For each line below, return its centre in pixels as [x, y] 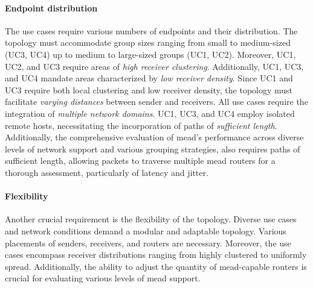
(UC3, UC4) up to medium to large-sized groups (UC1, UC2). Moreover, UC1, [150, 54]
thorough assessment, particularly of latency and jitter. [107, 172]
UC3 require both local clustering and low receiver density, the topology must [149, 89]
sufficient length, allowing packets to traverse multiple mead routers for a [140, 161]
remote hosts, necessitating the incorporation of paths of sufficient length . [141, 125]
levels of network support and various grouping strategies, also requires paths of [153, 149]
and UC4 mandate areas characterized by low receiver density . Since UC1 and [149, 78]
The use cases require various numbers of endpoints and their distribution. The [151, 30]
